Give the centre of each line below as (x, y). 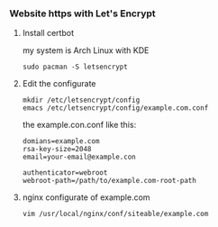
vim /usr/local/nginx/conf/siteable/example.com (115, 214)
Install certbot (48, 33)
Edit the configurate (59, 84)
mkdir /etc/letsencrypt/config (81, 100)
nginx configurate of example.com (86, 197)
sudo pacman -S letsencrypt (75, 67)
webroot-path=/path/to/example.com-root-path (109, 181)
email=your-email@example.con (79, 157)
